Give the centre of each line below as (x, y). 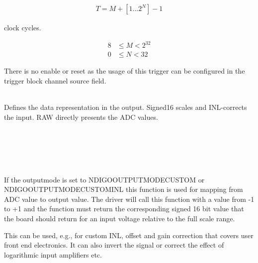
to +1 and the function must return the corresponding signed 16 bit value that (124, 209)
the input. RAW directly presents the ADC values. (81, 117)
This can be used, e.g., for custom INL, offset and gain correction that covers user (129, 235)
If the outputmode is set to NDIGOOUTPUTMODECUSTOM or (104, 179)
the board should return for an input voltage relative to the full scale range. (120, 218)
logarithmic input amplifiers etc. (53, 254)
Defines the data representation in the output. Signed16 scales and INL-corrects (126, 107)
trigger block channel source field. (55, 80)
